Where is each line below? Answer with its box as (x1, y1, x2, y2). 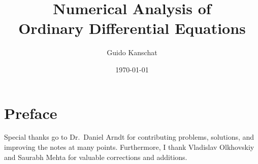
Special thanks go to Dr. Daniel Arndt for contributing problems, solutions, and (4, 132, 254, 142)
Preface (4, 102, 57, 123)
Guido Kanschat (107, 47, 157, 58)
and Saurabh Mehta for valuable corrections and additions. (4, 151, 187, 162)
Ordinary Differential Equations (18, 18, 246, 38)
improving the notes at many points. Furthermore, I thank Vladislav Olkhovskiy (4, 142, 254, 152)
